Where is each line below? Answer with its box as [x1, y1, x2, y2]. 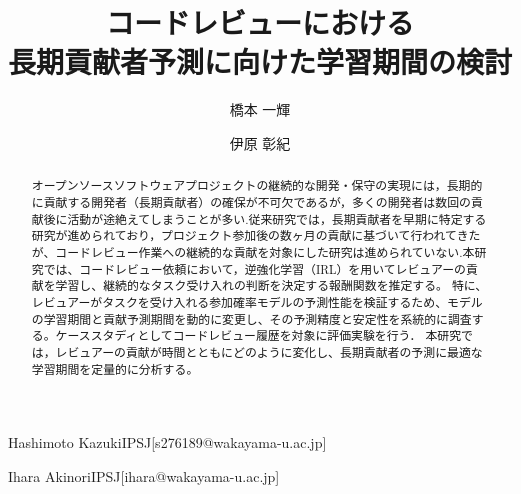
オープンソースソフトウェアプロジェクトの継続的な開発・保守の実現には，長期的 [31, 177, 483, 194]
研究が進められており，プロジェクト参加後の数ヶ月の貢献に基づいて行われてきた [31, 227, 481, 244]
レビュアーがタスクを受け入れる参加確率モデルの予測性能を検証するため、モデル [31, 293, 483, 310]
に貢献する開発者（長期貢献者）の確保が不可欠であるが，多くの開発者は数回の [31, 193, 471, 210]
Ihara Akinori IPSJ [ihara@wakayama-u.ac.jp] [8, 465, 280, 486]
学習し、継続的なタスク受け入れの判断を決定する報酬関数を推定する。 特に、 [55, 277, 488, 294]
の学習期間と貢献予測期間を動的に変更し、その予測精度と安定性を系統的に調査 [31, 310, 472, 327]
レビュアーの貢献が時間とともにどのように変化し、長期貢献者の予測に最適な [55, 343, 483, 360]
